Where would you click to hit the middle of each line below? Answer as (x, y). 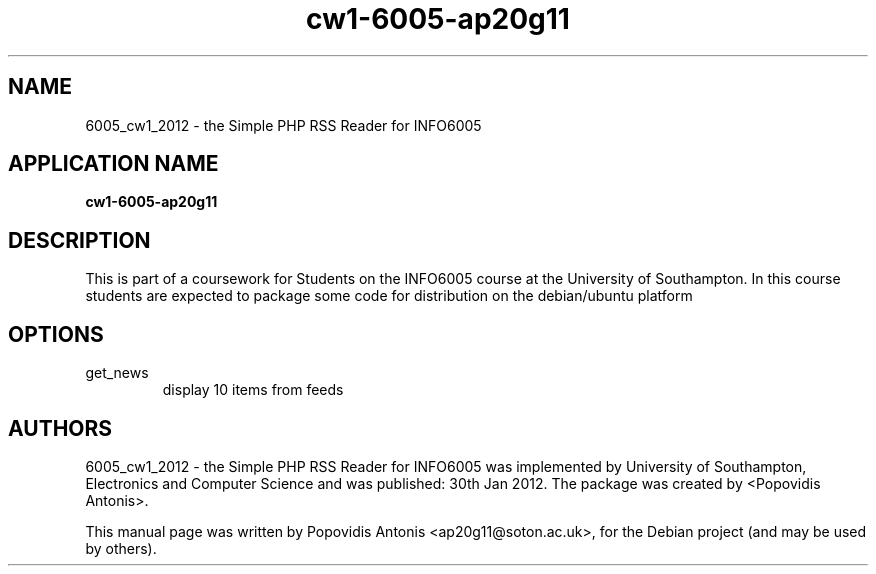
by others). (121, 548)
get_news (117, 373)
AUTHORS (60, 428)
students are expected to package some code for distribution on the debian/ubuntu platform (389, 296)
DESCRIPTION (79, 240)
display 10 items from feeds (253, 390)
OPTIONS (56, 334)
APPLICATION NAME (113, 164)
